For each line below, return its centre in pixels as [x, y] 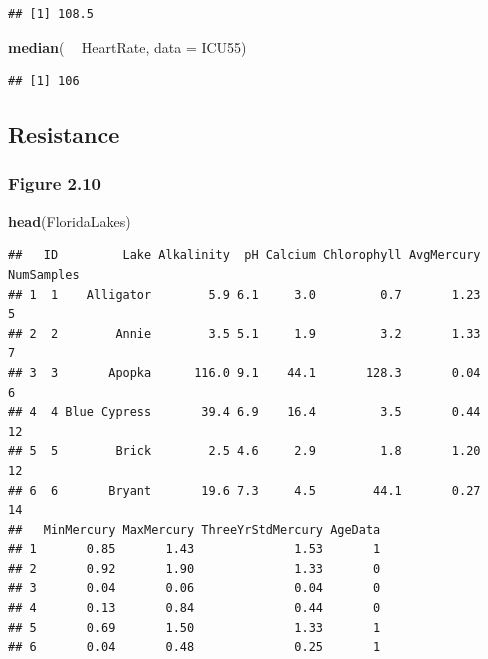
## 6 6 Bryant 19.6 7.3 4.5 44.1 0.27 [244, 490]
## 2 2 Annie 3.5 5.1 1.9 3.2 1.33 [244, 333]
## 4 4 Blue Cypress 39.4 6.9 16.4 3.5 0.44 [244, 412]
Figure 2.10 [55, 183]
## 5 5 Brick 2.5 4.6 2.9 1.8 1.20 [244, 451]
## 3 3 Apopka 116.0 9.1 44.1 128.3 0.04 [244, 372]
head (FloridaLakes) [69, 220]
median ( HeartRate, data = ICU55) [127, 46]
